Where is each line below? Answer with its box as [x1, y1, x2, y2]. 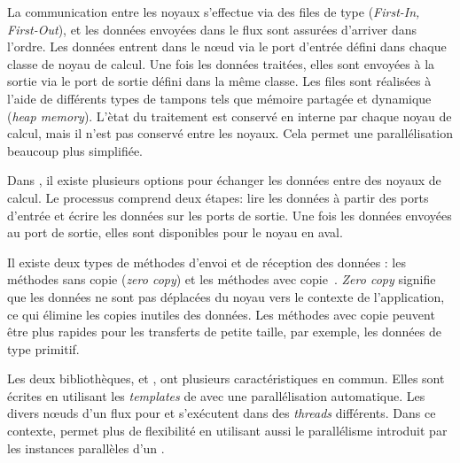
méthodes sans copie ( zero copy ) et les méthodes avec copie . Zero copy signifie [7, 270, 436, 289]
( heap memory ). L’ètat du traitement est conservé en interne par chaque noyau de [7, 106, 452, 125]
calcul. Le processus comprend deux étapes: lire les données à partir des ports [7, 188, 429, 206]
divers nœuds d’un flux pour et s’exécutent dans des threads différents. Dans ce [7, 404, 436, 422]
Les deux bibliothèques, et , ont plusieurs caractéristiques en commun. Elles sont [7, 369, 445, 388]
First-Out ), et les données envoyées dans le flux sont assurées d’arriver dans [7, 19, 417, 38]
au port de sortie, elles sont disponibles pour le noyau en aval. [7, 223, 343, 242]
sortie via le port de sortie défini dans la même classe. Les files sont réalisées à [7, 72, 432, 90]
